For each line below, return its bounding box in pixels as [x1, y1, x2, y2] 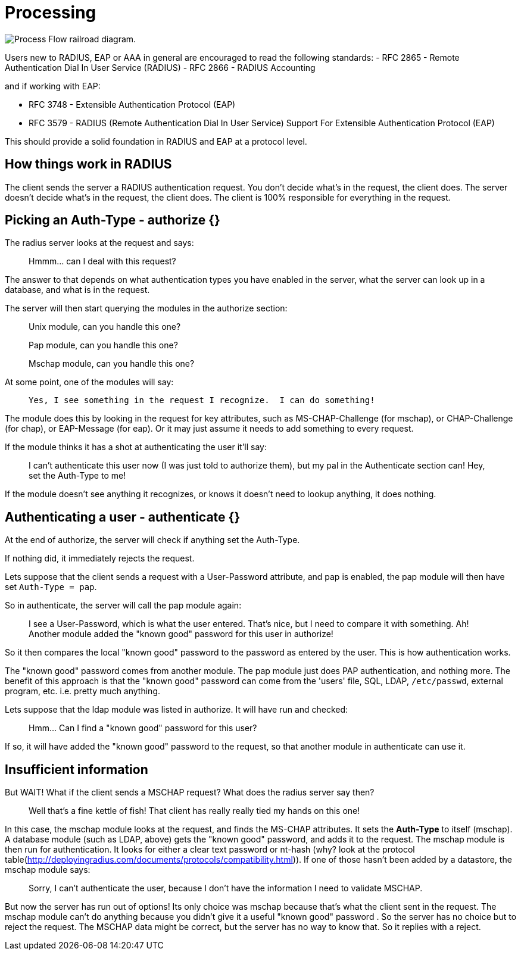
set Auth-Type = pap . [5, 582, 97, 592]
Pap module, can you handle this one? [29, 340, 178, 351]
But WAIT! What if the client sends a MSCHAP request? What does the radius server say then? [5, 787, 375, 798]
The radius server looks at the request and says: [5, 238, 194, 248]
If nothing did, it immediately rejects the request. [5, 553, 195, 564]
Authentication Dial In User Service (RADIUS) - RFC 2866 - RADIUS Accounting [5, 62, 316, 73]
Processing [5, 2, 96, 23]
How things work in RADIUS [5, 157, 172, 172]
